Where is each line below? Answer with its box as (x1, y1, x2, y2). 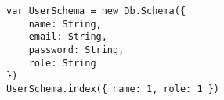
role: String (28, 57, 96, 69)
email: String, (28, 31, 107, 43)
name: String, (28, 18, 102, 30)
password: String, (28, 44, 125, 55)
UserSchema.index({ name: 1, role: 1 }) (6, 83, 220, 95)
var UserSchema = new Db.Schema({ (6, 5, 186, 16)
